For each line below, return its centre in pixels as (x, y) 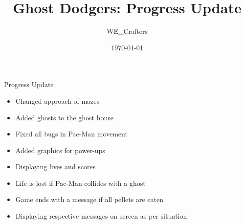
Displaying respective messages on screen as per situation (101, 216)
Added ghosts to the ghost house (64, 117)
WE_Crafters (127, 31)
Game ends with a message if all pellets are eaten (89, 199)
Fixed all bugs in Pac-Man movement (71, 134)
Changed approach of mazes (57, 101)
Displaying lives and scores (56, 167)
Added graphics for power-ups (60, 150)
